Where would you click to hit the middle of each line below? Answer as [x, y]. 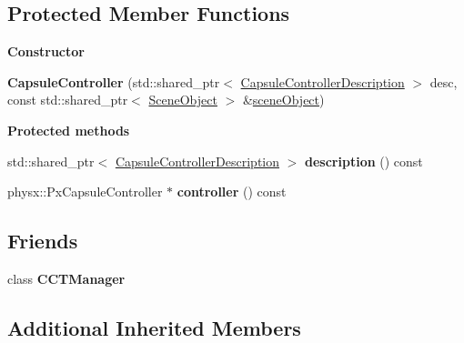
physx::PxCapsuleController [85, 192]
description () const [364, 161]
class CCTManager [66, 278]
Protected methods [69, 130]
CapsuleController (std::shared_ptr [114, 81]
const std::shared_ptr [68, 100]
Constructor [46, 51]
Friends [43, 241]
